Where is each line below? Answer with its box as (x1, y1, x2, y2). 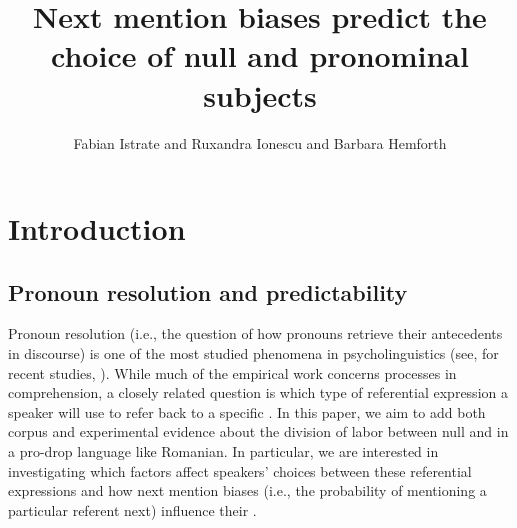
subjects (203, 74, 317, 115)
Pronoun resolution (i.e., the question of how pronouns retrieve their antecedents (8, 323, 503, 344)
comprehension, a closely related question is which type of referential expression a (8, 382, 508, 403)
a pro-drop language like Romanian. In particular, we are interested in (8, 441, 439, 462)
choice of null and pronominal (51, 35, 469, 76)
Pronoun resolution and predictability (8, 276, 408, 307)
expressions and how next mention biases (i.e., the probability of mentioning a (8, 480, 487, 501)
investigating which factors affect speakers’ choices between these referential (8, 460, 472, 481)
